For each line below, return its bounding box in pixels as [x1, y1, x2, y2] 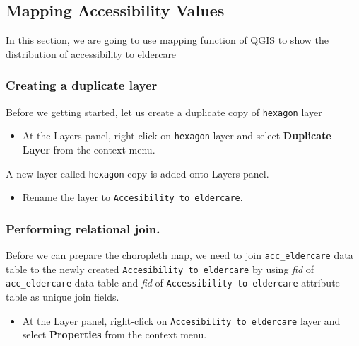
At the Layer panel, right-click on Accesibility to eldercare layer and [22, 313, 341, 328]
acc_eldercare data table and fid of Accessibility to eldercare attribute [6, 275, 340, 290]
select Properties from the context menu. [22, 327, 207, 342]
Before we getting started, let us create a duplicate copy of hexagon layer [6, 104, 322, 119]
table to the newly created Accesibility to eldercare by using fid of [6, 261, 314, 276]
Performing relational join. [6, 219, 160, 237]
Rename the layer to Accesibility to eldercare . [22, 190, 243, 204]
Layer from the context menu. [22, 142, 155, 156]
